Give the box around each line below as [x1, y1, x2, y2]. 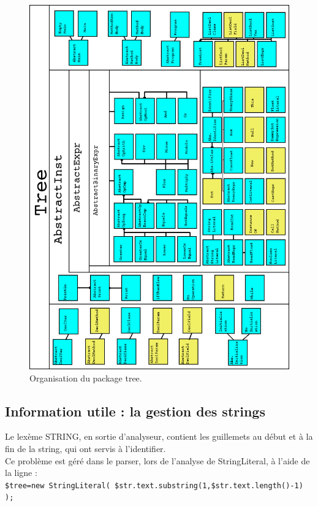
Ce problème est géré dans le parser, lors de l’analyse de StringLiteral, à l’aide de [5, 454, 310, 467]
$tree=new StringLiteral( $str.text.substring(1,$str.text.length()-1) [5, 481, 303, 490]
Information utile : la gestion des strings [5, 401, 265, 420]
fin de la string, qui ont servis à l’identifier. [5, 442, 166, 454]
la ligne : [5, 466, 37, 479]
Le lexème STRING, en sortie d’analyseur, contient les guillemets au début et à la [5, 430, 313, 443]
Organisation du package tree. [29, 371, 142, 384]
